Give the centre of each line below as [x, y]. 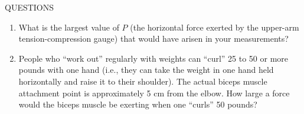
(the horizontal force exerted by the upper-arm [215, 27]
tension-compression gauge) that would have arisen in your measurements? [153, 38]
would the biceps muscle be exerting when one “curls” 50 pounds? [138, 104]
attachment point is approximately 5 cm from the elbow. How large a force [154, 93]
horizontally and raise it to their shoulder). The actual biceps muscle [143, 81]
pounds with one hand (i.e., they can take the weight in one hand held [146, 70]
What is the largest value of [69, 27]
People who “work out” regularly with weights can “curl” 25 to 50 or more [153, 58]
